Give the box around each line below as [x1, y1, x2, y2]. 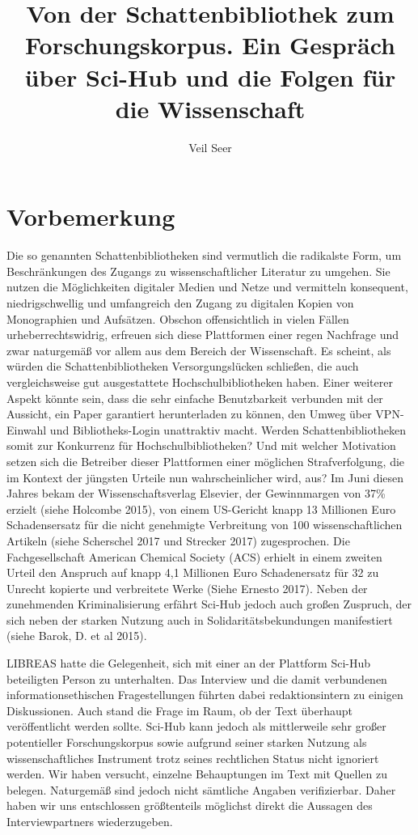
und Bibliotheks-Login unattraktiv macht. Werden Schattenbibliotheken [49, 421, 406, 438]
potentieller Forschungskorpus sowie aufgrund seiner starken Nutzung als [6, 734, 367, 751]
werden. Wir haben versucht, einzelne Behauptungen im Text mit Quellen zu [6, 765, 387, 782]
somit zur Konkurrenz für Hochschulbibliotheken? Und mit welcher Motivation [6, 437, 396, 454]
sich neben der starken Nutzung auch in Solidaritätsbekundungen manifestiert [6, 611, 393, 628]
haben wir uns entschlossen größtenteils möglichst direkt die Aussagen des [6, 797, 373, 814]
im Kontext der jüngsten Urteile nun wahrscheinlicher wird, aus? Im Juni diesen [6, 468, 404, 485]
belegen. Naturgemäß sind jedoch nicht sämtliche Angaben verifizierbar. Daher [6, 781, 396, 798]
